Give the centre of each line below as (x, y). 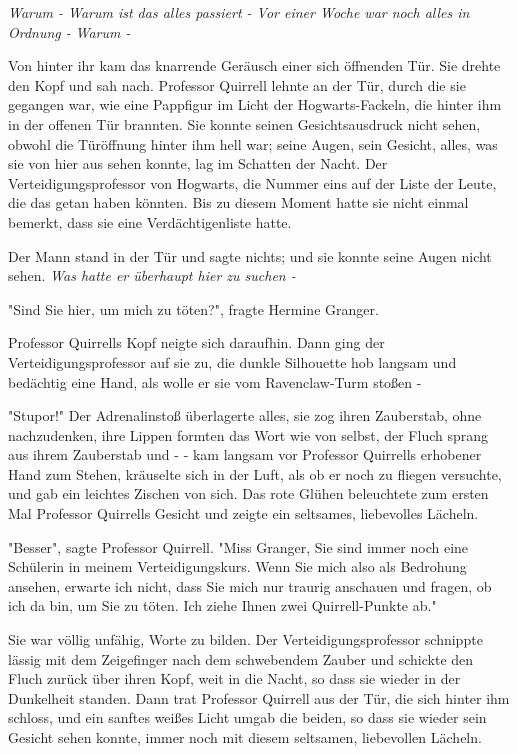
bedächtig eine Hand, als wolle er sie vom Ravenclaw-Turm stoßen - (215, 381)
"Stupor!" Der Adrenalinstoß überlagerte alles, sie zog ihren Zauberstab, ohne (245, 415)
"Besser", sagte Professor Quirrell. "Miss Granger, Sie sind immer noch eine (238, 546)
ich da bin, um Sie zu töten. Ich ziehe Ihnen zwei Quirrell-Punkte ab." (222, 605)
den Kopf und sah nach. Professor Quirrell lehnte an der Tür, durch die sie (237, 84)
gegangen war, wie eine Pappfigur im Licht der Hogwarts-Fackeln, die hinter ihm (255, 104)
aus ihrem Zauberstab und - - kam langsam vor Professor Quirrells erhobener (245, 454)
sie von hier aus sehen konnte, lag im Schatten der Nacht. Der (198, 163)
